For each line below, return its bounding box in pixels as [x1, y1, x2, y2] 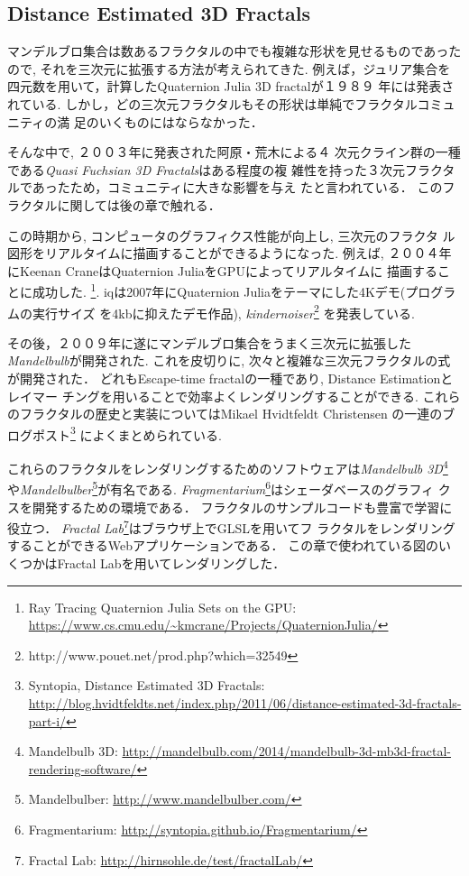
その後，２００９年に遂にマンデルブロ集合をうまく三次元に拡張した [7, 333, 411, 352]
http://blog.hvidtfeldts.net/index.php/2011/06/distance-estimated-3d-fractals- [28, 693, 462, 712]
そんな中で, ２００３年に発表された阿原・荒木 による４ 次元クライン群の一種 [7, 143, 461, 161]
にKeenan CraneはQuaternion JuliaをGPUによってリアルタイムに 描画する [7, 261, 438, 280]
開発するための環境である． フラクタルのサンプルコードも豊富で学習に [32, 497, 453, 516]
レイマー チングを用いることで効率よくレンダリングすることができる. [7, 386, 418, 405]
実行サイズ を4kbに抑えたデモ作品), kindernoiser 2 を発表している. [32, 300, 415, 322]
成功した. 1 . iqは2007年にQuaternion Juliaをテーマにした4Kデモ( [32, 280, 406, 300]
